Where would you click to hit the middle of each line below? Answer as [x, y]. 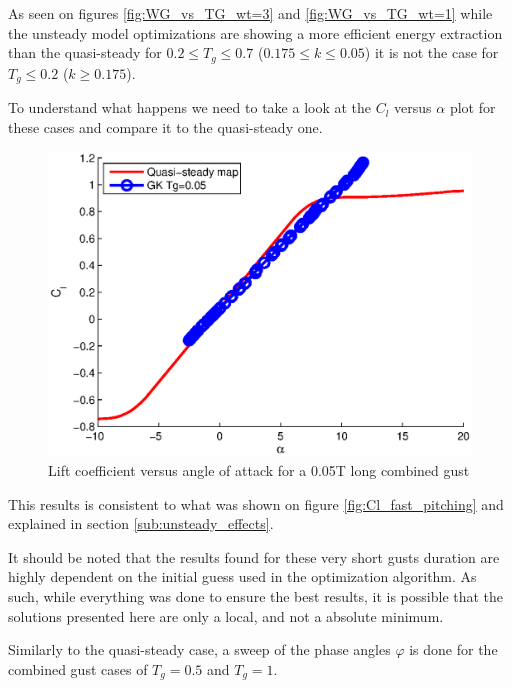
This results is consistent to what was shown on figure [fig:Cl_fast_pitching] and [256, 503]
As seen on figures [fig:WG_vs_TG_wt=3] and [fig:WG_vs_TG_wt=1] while [250, 13]
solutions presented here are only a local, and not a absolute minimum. [226, 615]
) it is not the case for [431, 52]
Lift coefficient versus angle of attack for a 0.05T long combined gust [259, 470]
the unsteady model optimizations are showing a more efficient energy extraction [255, 32]
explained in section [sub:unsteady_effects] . [141, 523]
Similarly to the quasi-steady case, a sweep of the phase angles [199, 649]
